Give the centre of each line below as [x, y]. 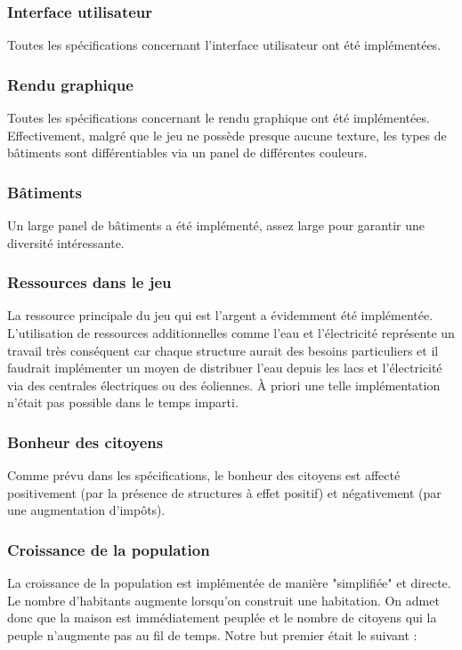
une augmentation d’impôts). [86, 510]
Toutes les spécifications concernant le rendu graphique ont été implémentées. [219, 118]
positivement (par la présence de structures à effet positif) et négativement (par [224, 492]
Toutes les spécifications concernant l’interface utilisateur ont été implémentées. [224, 45]
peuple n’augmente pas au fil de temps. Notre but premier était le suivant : [212, 635]
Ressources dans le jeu [89, 282]
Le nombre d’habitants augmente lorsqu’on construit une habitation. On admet [223, 600]
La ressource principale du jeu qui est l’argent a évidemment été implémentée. [220, 315]
